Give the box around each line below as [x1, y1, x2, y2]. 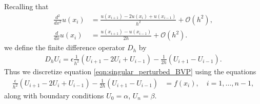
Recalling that [4, 1, 49, 11]
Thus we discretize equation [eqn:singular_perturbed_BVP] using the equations [4, 66, 256, 76]
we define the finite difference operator [4, 42, 125, 53]
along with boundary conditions [4, 90, 104, 100]
